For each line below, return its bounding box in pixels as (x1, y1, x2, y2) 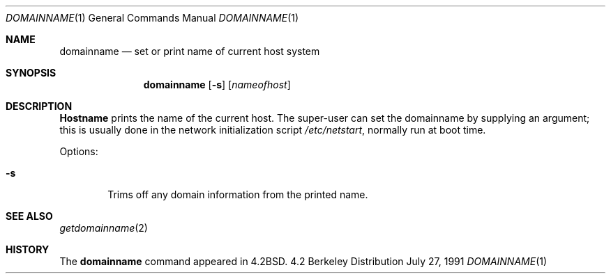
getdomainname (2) (59, 222, 148, 234)
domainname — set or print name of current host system (59, 45, 320, 57)
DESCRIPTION (6, 100, 73, 112)
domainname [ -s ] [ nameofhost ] (143, 79, 291, 90)
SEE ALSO (6, 210, 53, 222)
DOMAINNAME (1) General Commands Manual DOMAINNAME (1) (6, 12, 299, 24)
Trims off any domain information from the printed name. (107, 189, 368, 200)
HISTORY (6, 244, 50, 255)
